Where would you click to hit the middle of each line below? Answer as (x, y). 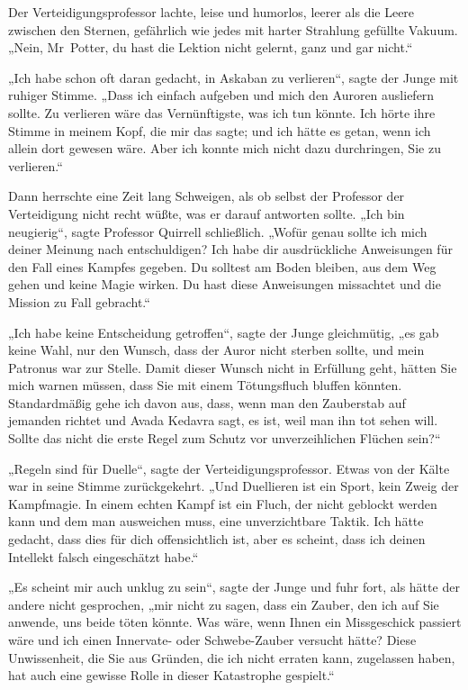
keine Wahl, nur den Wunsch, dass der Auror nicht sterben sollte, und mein (216, 350)
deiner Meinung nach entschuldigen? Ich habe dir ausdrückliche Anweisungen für (230, 249)
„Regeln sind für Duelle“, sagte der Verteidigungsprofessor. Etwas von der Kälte (229, 468)
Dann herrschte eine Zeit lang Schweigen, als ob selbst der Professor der (207, 196)
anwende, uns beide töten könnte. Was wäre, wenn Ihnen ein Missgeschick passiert (235, 622)
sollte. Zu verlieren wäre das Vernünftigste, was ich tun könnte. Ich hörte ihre (222, 112)
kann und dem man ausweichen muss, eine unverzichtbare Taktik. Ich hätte (216, 521)
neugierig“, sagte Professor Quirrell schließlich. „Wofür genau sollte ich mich (218, 231)
